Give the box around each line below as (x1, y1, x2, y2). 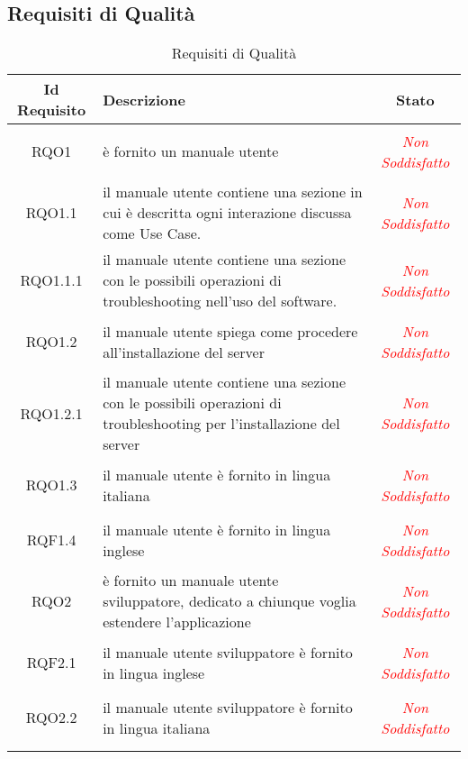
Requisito (17, 99, 86, 121)
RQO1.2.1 (20, 402, 83, 424)
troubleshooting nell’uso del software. (103, 290, 337, 312)
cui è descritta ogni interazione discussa (103, 202, 352, 224)
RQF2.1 (26, 652, 76, 673)
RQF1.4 (26, 529, 76, 551)
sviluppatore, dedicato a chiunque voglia (103, 590, 356, 612)
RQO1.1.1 (20, 270, 83, 291)
